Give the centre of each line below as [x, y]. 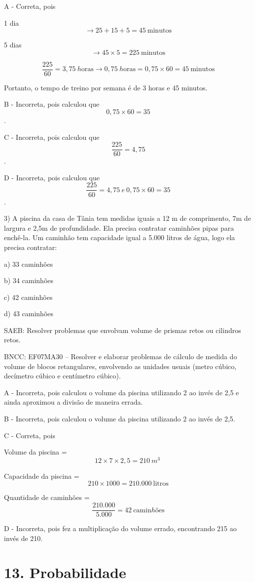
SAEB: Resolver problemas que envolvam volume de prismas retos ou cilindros [123, 330]
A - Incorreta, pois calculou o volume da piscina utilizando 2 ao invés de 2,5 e [122, 392]
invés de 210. [23, 538]
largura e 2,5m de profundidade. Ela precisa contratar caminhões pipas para [119, 228]
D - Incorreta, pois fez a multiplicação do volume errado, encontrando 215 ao [120, 528]
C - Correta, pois [30, 435]
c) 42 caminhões [28, 297]
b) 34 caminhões [29, 280]
